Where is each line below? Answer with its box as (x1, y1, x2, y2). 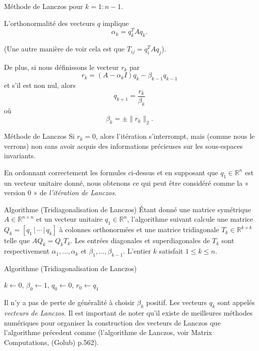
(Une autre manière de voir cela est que (4, 43, 125, 54)
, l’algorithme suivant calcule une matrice (127, 214, 254, 224)
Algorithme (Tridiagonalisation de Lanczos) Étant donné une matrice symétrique (4, 204, 251, 214)
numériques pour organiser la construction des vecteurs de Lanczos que (4, 317, 221, 328)
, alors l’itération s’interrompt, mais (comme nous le (96, 131, 255, 141)
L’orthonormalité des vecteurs (4, 17, 95, 28)
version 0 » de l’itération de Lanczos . (4, 187, 117, 198)
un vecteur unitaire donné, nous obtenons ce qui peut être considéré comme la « (4, 177, 249, 188)
